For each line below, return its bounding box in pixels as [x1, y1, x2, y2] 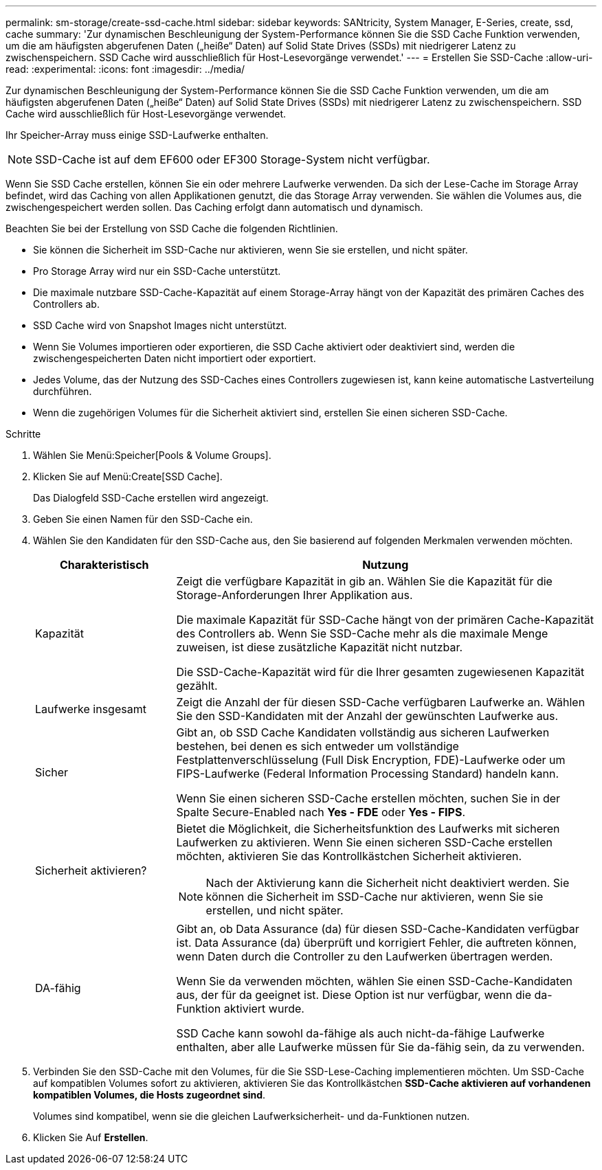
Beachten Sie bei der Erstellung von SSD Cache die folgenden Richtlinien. [5, 223, 338, 234]
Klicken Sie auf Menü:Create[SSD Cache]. [33, 471, 223, 482]
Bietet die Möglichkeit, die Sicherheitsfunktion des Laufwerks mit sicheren [176, 822, 560, 835]
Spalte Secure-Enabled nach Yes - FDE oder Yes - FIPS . [176, 805, 466, 819]
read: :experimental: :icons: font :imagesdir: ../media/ [5, 63, 245, 75]
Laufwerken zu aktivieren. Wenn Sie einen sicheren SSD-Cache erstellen [176, 835, 553, 849]
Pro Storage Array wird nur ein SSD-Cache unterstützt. [33, 265, 281, 277]
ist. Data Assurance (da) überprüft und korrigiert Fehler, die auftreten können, [176, 936, 577, 949]
